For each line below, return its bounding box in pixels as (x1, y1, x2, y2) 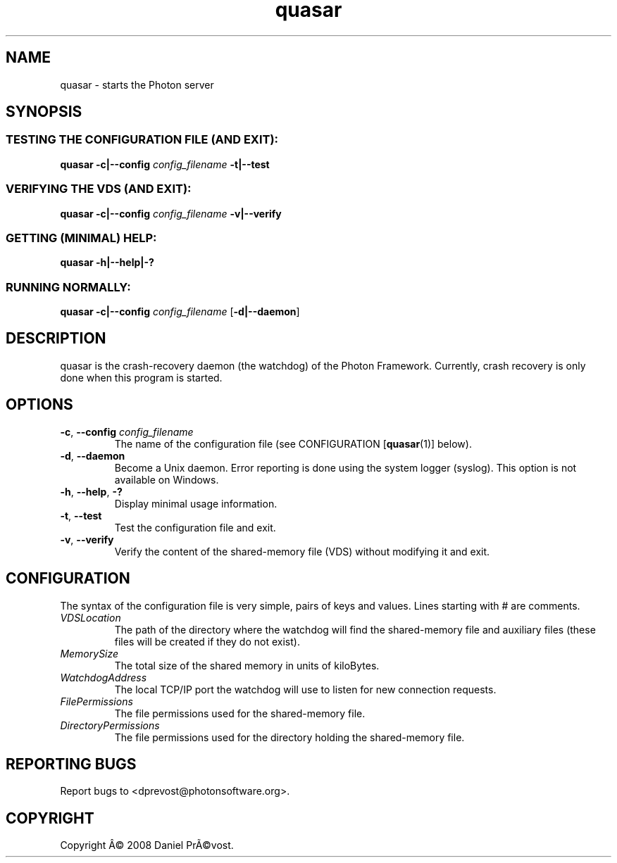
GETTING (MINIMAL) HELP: (6, 230, 157, 245)
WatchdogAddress (60, 671, 147, 684)
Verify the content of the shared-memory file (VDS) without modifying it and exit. (114, 545, 490, 558)
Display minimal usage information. (114, 497, 278, 510)
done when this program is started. (60, 371, 223, 384)
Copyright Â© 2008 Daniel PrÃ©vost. (60, 839, 234, 852)
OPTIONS (6, 396, 73, 414)
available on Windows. (114, 473, 219, 486)
